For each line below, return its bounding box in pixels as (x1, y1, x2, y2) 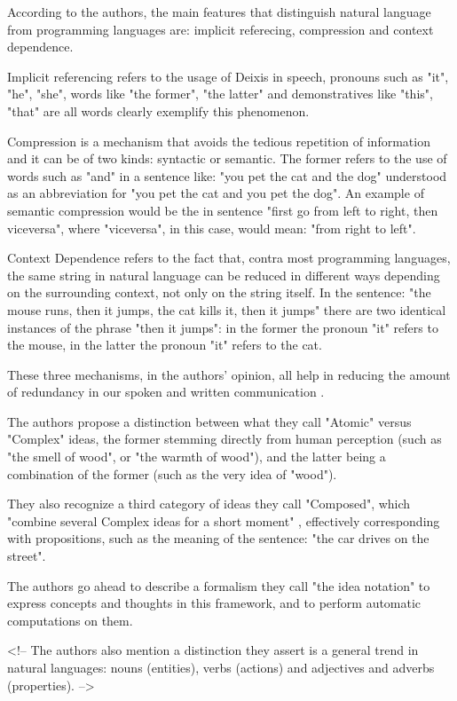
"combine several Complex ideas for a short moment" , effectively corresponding (7, 511, 440, 530)
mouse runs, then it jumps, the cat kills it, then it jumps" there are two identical (7, 300, 446, 319)
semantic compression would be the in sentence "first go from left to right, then (7, 201, 438, 219)
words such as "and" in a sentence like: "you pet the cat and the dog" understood (7, 166, 447, 185)
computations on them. (7, 610, 133, 629)
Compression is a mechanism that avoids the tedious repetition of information (7, 131, 430, 150)
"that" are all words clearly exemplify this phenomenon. (7, 101, 310, 120)
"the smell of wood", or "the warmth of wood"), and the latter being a (7, 447, 386, 466)
